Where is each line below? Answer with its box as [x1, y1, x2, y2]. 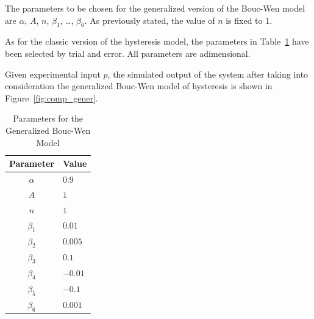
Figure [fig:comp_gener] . [5, 91, 98, 104]
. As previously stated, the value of [84, 13, 215, 26]
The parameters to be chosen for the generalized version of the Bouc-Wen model [5, 2, 305, 14]
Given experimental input [5, 67, 101, 80]
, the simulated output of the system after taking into [107, 67, 309, 80]
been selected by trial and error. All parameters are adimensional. [5, 46, 251, 59]
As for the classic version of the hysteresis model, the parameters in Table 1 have [5, 35, 309, 48]
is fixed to [226, 13, 263, 26]
